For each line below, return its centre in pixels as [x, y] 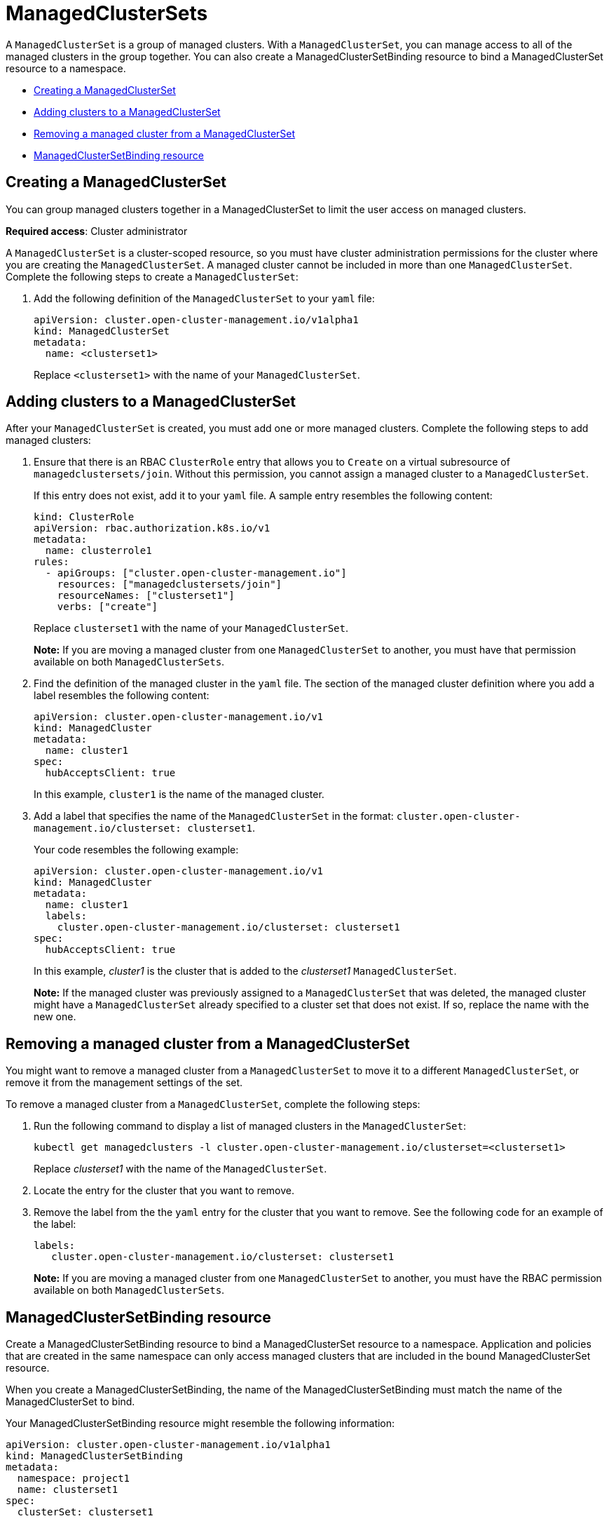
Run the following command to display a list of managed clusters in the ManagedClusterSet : [250, 1126]
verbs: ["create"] [108, 607]
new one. [55, 1017]
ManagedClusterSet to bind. [70, 1402]
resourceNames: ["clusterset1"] [146, 596]
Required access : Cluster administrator [97, 231]
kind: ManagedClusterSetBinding [94, 1456]
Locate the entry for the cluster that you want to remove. [164, 1191]
